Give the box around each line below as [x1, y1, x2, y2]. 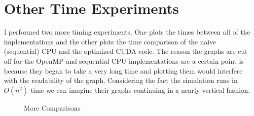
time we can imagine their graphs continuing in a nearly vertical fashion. [30, 84, 250, 95]
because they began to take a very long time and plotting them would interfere [4, 65, 243, 76]
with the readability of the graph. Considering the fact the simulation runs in [4, 75, 238, 85]
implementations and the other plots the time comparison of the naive [4, 36, 216, 46]
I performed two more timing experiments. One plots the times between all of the [4, 27, 250, 37]
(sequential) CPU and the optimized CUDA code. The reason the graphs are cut [4, 46, 248, 56]
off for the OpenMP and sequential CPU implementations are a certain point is [4, 55, 244, 66]
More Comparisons [24, 102, 80, 113]
